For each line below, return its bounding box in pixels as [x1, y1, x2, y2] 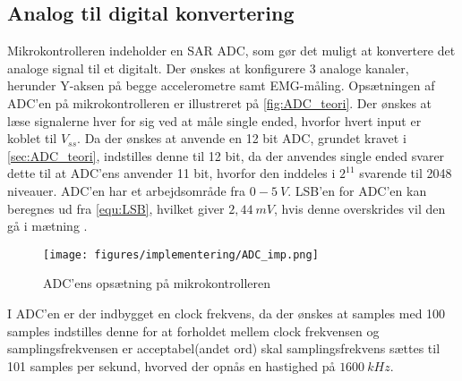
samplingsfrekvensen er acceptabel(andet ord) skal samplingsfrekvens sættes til [7, 339, 441, 358]
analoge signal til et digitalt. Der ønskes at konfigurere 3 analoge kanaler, [7, 58, 409, 77]
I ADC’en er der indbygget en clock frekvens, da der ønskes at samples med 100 [7, 303, 446, 322]
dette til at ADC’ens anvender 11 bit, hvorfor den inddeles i [7, 164, 336, 182]
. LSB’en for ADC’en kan [287, 181, 427, 199]
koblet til [7, 129, 57, 148]
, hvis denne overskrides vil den [273, 199, 446, 217]
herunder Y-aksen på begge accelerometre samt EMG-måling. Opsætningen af [7, 76, 435, 95]
